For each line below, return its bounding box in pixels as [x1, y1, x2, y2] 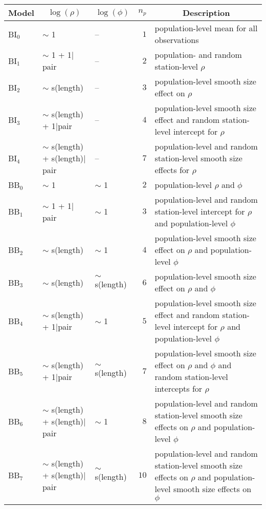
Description [182, 7, 230, 18]
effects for [154, 164, 190, 176]
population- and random [154, 49, 242, 60]
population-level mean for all [154, 22, 258, 34]
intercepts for [154, 383, 203, 394]
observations [154, 34, 199, 46]
